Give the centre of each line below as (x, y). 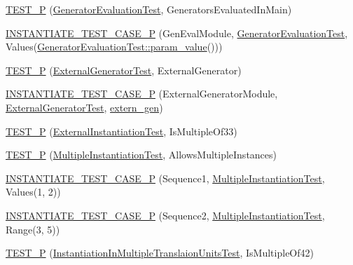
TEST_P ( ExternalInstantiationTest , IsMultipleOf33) (122, 131)
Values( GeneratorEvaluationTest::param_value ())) (114, 47)
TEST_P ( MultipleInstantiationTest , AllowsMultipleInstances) (141, 155)
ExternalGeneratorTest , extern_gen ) (84, 107)
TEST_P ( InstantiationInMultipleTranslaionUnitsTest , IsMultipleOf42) (160, 253)
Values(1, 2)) (33, 192)
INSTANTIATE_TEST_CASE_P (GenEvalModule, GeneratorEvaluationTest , (177, 33)
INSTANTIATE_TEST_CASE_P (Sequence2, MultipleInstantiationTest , (165, 215)
